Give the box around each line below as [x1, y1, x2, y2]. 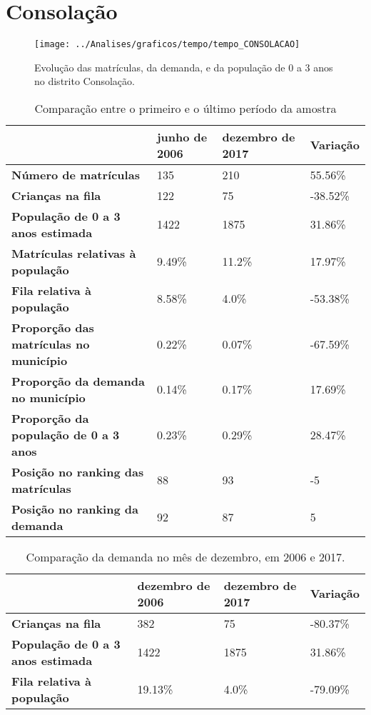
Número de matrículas [11, 166, 140, 183]
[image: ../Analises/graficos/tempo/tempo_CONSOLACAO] [34, 39, 300, 50]
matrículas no [11, 335, 90, 352]
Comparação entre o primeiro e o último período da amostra [34, 99, 337, 116]
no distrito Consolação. [34, 74, 135, 89]
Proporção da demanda [11, 372, 145, 389]
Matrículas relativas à [11, 244, 136, 261]
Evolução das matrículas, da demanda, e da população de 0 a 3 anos [34, 59, 333, 74]
